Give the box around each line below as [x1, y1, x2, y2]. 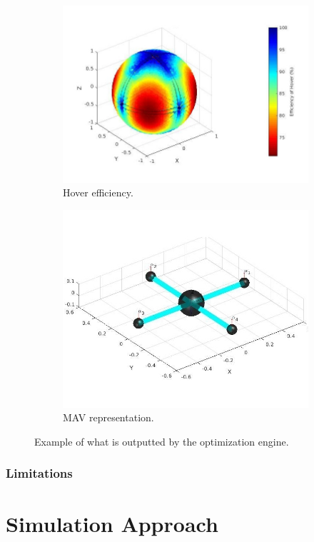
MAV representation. [63, 410, 154, 425]
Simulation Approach [6, 508, 218, 538]
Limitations [6, 464, 73, 482]
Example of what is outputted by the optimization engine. [34, 433, 289, 448]
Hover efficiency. [63, 185, 133, 200]
